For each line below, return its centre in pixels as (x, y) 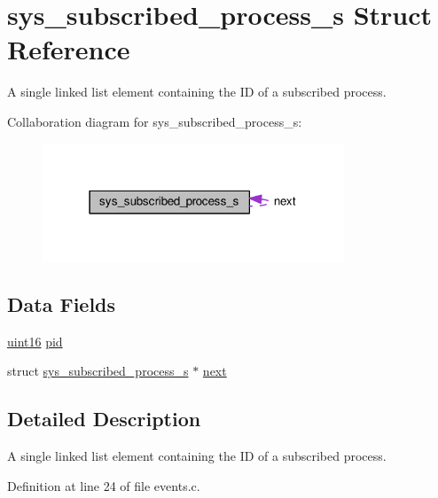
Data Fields (62, 304)
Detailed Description (104, 419)
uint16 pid (35, 341)
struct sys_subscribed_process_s (98, 371)
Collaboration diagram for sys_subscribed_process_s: (155, 121)
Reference (69, 49)
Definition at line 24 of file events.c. (104, 485)
